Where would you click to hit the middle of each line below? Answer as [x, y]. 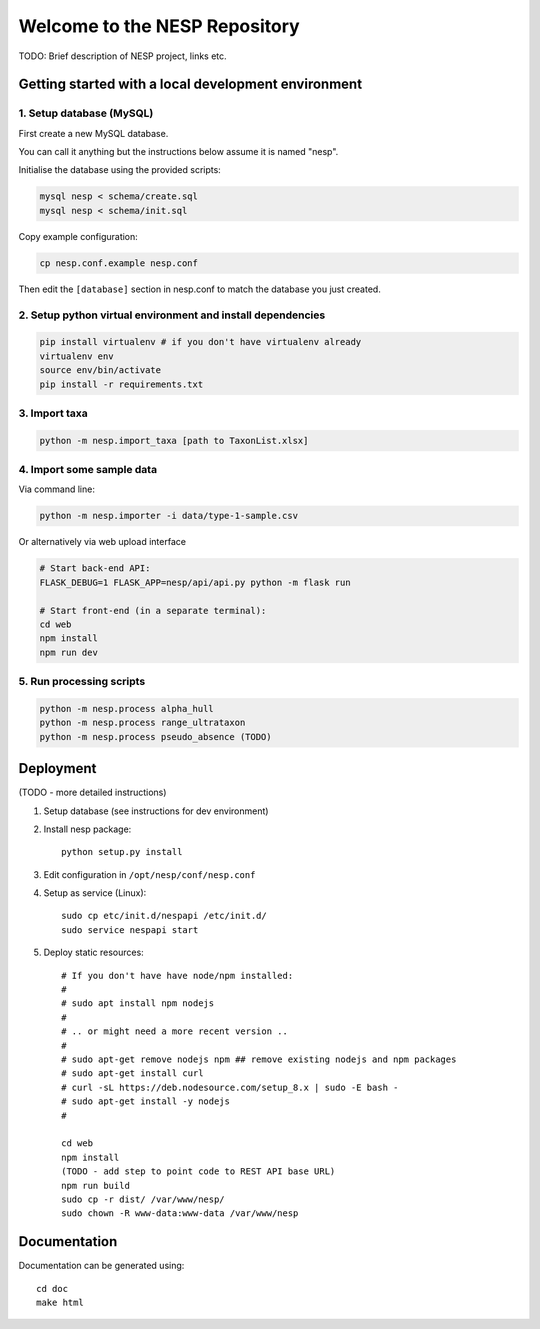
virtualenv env [76, 356]
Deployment [57, 768]
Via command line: [56, 489]
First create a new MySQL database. [93, 133]
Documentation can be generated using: [101, 1266]
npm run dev [69, 652]
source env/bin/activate [100, 370]
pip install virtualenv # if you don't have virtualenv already [200, 342]
